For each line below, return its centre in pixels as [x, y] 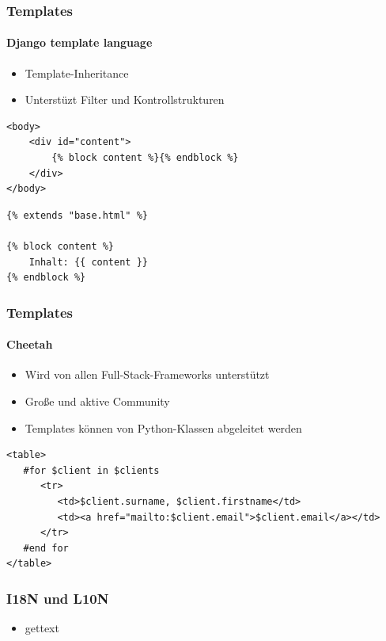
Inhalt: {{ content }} [88, 262]
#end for [46, 548]
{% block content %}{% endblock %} [145, 158]
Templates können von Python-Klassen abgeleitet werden [163, 427]
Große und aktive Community [97, 401]
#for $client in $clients [91, 470]
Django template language [79, 42]
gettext [42, 628]
